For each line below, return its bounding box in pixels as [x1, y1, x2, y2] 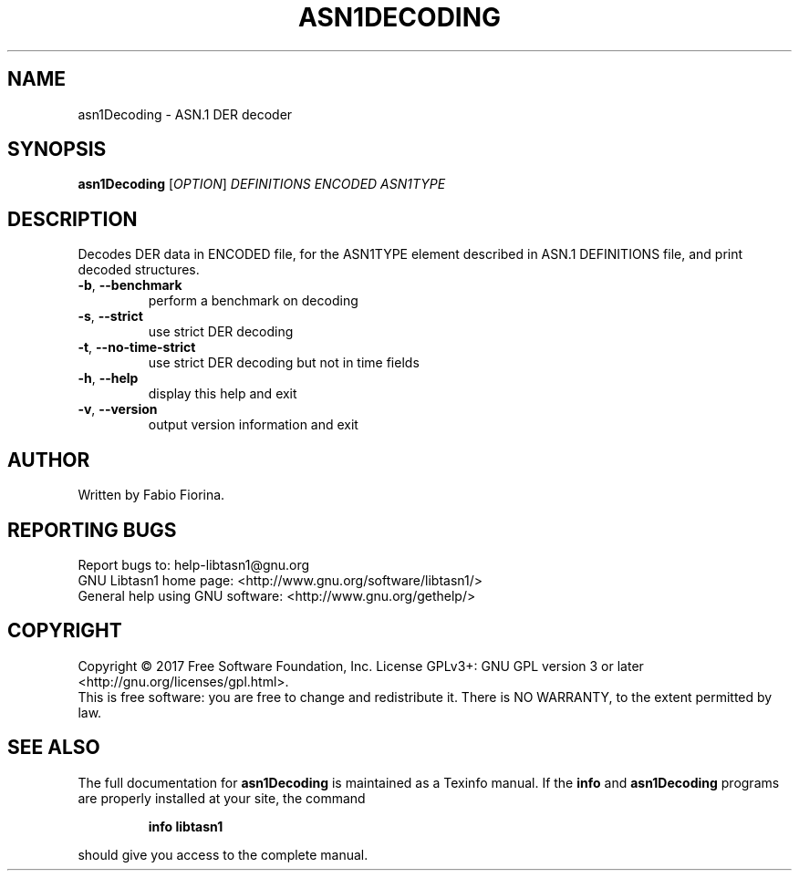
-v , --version [78, 401, 158, 418]
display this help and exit [148, 386, 297, 402]
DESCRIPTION [7, 207, 138, 231]
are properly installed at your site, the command [78, 790, 366, 806]
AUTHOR [7, 448, 90, 471]
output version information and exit [148, 417, 358, 433]
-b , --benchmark [78, 277, 182, 294]
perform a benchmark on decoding [148, 293, 358, 309]
